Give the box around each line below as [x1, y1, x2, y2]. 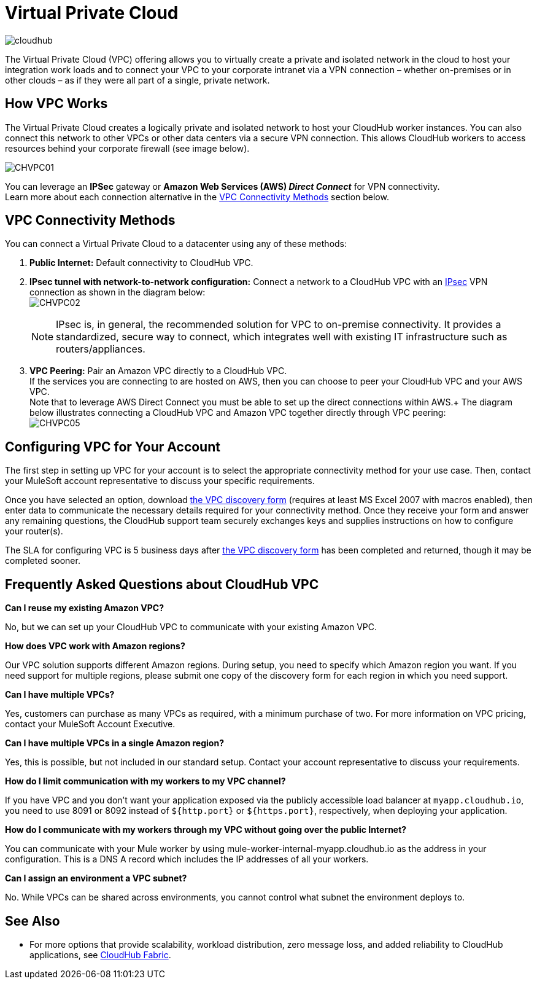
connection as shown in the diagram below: [29, 287, 206, 298]
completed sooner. [5, 555, 80, 566]
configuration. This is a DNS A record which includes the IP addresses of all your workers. [5, 854, 369, 865]
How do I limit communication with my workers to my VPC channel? [5, 776, 286, 787]
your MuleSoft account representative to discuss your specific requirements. [5, 475, 315, 486]
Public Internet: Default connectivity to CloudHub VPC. [29, 257, 253, 268]
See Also [5, 913, 60, 929]
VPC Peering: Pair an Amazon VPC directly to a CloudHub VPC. [29, 365, 287, 377]
